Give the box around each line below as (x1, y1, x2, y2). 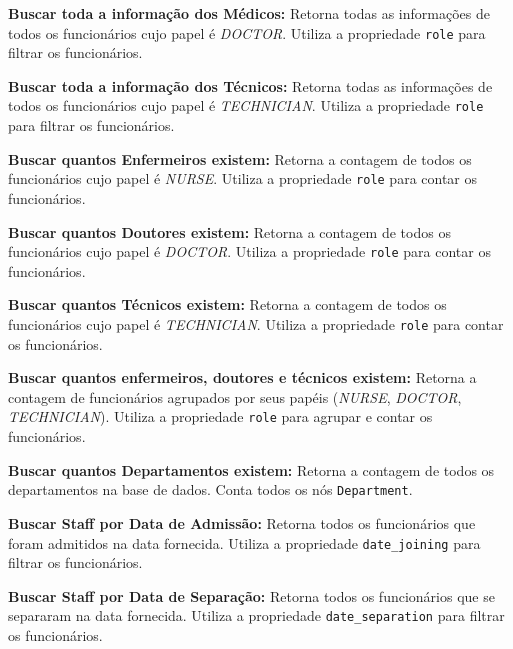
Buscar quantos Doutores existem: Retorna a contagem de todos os (8, 221, 451, 242)
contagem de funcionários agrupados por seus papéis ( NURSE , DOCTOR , (8, 386, 462, 407)
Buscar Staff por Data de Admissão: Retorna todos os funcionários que (8, 512, 476, 533)
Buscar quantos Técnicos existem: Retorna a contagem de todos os (8, 294, 447, 315)
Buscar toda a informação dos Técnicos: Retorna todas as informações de (8, 75, 493, 96)
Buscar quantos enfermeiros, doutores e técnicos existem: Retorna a (8, 367, 477, 388)
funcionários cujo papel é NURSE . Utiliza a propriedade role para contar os (8, 168, 478, 189)
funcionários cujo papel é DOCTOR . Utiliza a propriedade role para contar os (8, 241, 491, 262)
